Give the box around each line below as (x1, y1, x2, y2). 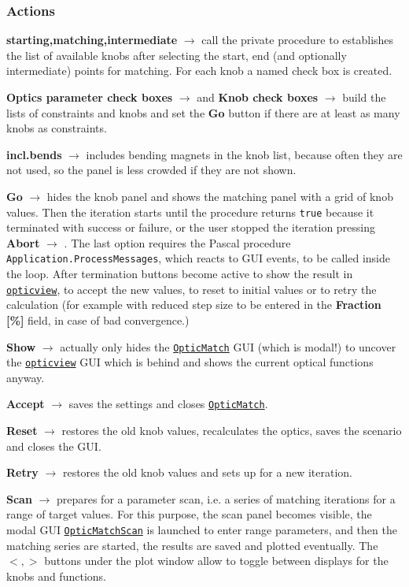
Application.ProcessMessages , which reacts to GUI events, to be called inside (6, 250, 391, 266)
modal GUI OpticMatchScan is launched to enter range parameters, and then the (6, 522, 397, 538)
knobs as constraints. (6, 120, 107, 136)
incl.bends (6, 146, 62, 162)
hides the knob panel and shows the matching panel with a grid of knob (46, 188, 393, 204)
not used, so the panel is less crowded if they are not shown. (6, 162, 297, 178)
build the (342, 89, 386, 105)
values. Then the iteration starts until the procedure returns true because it (6, 203, 374, 220)
